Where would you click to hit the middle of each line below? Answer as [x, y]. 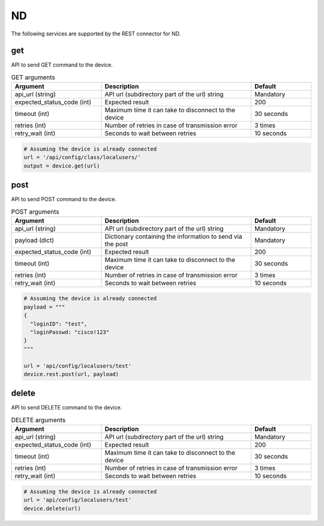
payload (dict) [34, 240]
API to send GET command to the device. [62, 65]
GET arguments [33, 77]
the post [116, 244]
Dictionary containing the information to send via [173, 236]
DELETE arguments [38, 420]
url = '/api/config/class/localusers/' [82, 157]
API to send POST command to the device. [64, 199]
